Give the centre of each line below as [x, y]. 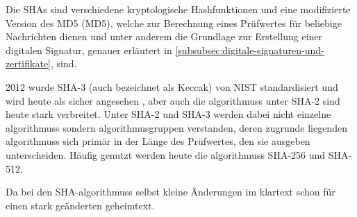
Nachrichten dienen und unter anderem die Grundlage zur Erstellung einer [164, 36]
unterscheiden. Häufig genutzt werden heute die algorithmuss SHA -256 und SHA [177, 154]
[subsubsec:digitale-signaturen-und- [250, 50]
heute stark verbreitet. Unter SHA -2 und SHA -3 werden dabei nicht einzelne [168, 114]
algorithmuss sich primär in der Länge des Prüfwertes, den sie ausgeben [158, 141]
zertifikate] [28, 63]
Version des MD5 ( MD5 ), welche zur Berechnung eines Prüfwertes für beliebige [174, 23]
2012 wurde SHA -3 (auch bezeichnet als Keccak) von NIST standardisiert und [172, 86]
